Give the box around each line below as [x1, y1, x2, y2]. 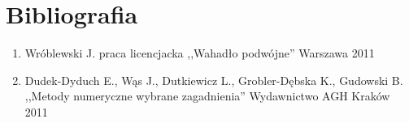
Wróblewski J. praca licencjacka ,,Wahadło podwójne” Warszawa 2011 [24, 45, 375, 61]
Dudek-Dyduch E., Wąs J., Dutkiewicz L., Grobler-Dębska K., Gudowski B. [24, 71, 403, 88]
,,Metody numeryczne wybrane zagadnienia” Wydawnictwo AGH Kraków [24, 87, 390, 104]
